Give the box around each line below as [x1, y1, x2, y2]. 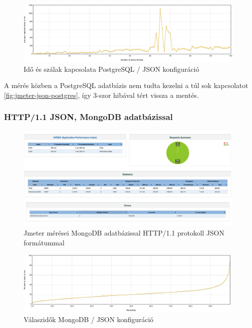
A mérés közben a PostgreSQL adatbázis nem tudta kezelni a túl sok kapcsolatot [4, 80, 249, 90]
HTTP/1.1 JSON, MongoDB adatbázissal [4, 111, 173, 123]
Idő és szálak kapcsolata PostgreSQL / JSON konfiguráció [24, 63, 199, 74]
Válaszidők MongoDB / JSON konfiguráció [24, 314, 154, 324]
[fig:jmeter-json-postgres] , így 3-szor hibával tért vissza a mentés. [4, 89, 199, 100]
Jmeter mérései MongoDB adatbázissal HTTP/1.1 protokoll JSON [24, 227, 224, 238]
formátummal [24, 237, 64, 247]
